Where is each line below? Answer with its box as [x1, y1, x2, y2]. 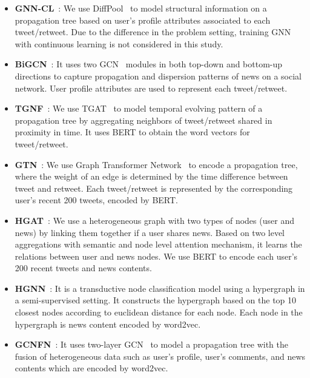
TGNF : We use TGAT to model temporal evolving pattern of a [15, 102, 263, 115]
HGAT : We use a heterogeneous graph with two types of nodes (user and [15, 214, 294, 226]
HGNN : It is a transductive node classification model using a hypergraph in [15, 282, 305, 294]
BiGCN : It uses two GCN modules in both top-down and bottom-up [15, 58, 283, 70]
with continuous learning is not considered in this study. [15, 37, 223, 50]
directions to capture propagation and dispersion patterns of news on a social [15, 69, 302, 82]
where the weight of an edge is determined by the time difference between [15, 170, 288, 183]
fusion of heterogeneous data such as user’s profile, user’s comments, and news [15, 349, 306, 362]
